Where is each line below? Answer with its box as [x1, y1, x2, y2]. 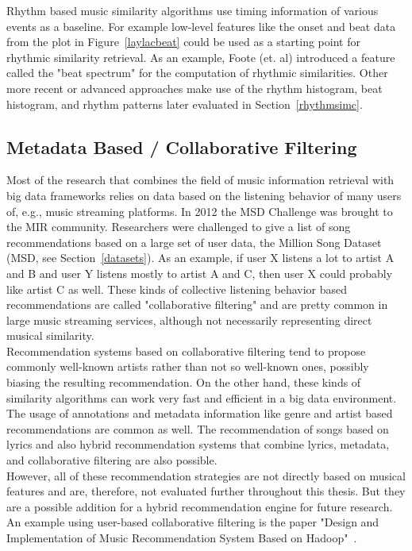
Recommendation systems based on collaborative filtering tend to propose [6, 342, 366, 359]
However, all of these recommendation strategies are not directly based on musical [6, 467, 406, 484]
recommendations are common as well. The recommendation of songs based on [6, 420, 389, 437]
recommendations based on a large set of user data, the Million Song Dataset [6, 233, 382, 250]
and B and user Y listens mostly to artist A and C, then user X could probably [6, 264, 393, 281]
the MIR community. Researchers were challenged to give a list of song [6, 218, 351, 235]
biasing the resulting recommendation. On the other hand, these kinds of [6, 374, 361, 391]
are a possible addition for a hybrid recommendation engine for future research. [6, 498, 393, 514]
